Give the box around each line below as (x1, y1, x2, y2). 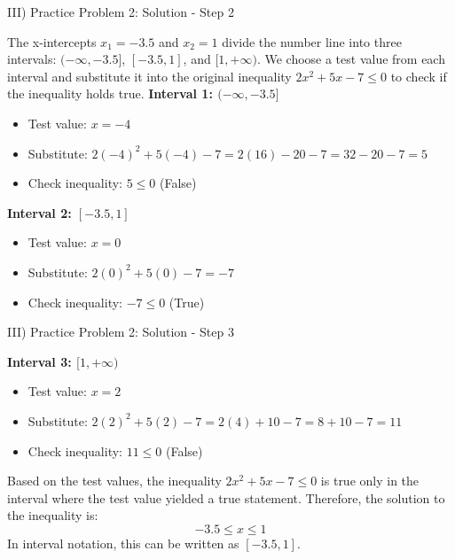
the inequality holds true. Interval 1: (7, 84, 213, 103)
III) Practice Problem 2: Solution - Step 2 (7, 3, 234, 20)
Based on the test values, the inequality (7, 471, 222, 490)
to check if (390, 66, 447, 85)
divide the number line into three (222, 32, 402, 50)
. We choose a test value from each (256, 50, 445, 68)
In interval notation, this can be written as (7, 533, 239, 552)
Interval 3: (7, 352, 72, 370)
